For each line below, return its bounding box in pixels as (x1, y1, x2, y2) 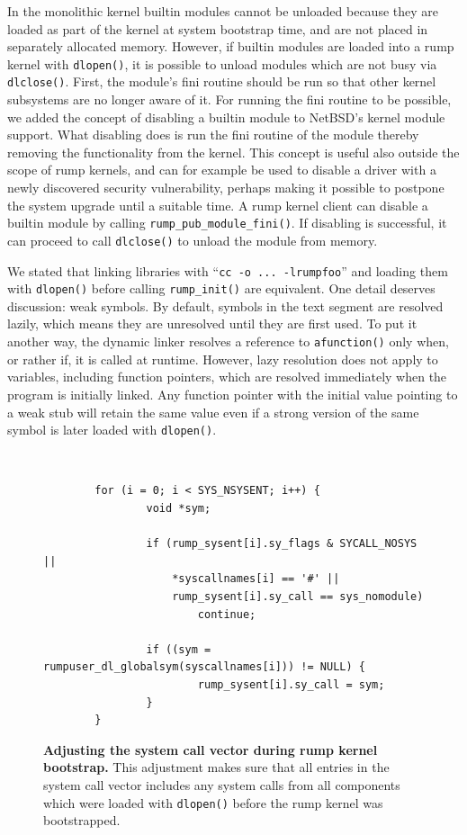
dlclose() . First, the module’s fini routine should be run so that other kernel (7, 72, 436, 91)
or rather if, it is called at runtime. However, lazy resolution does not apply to (7, 349, 438, 368)
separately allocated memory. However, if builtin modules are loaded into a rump (7, 37, 454, 56)
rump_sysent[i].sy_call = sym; (197, 678, 385, 691)
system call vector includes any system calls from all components (43, 775, 400, 794)
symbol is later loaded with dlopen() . (7, 420, 217, 439)
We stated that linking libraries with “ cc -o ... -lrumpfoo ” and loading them (7, 261, 448, 280)
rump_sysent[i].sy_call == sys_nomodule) (172, 589, 424, 603)
